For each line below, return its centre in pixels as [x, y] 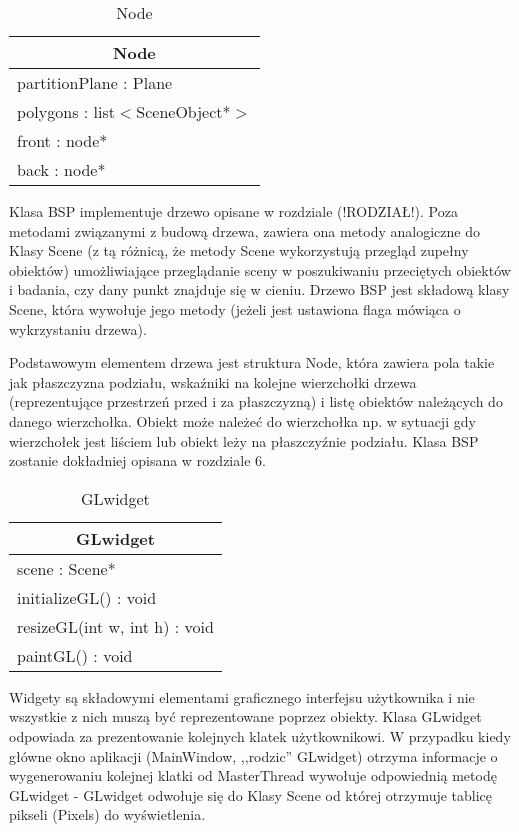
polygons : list [66, 111]
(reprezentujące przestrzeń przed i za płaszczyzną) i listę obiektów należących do [256, 401]
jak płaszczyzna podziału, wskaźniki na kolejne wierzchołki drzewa [213, 381]
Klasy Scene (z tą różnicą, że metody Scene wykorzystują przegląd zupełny [239, 250]
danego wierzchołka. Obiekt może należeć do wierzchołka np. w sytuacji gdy [242, 420]
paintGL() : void [75, 655]
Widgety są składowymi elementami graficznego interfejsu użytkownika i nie [242, 696]
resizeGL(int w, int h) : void [115, 626]
